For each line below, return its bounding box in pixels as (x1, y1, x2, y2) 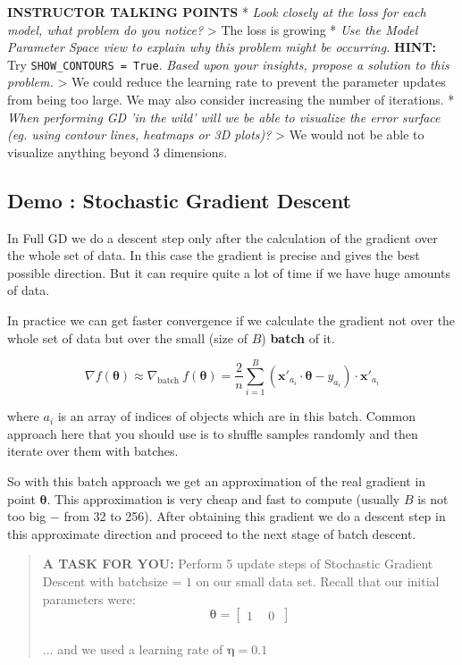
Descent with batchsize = (42, 572, 182, 591)
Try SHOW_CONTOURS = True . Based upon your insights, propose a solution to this (7, 55, 449, 73)
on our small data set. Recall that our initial (196, 572, 440, 591)
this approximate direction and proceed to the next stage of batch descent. (7, 524, 416, 543)
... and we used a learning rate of (42, 639, 223, 658)
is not (417, 489, 449, 508)
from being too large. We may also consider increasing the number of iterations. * (7, 90, 455, 109)
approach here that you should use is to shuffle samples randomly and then (7, 424, 418, 442)
